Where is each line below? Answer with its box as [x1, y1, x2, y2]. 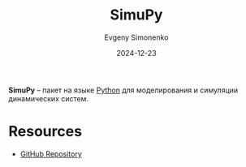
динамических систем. [8, 93, 89, 103]
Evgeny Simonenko [104, 32, 169, 42]
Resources [8, 122, 83, 141]
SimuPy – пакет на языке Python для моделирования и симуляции [8, 85, 239, 95]
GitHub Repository [19, 148, 83, 159]
